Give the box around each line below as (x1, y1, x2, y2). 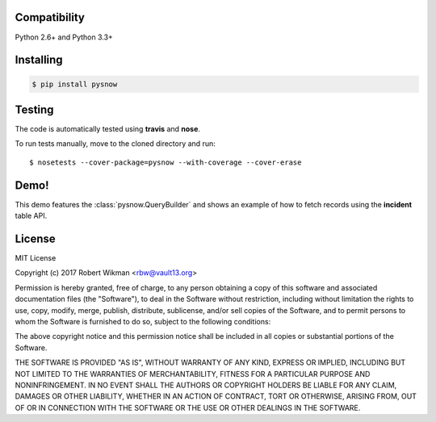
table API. (15, 211, 48, 221)
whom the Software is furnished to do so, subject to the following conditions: (15, 316, 271, 326)
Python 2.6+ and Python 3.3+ (15, 32, 113, 42)
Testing (15, 102, 54, 116)
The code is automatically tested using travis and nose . (15, 124, 201, 134)
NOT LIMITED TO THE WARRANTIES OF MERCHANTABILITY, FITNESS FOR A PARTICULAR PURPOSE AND (15, 369, 371, 378)
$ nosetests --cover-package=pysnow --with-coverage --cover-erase (29, 157, 302, 167)
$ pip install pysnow (31, 79, 118, 89)
